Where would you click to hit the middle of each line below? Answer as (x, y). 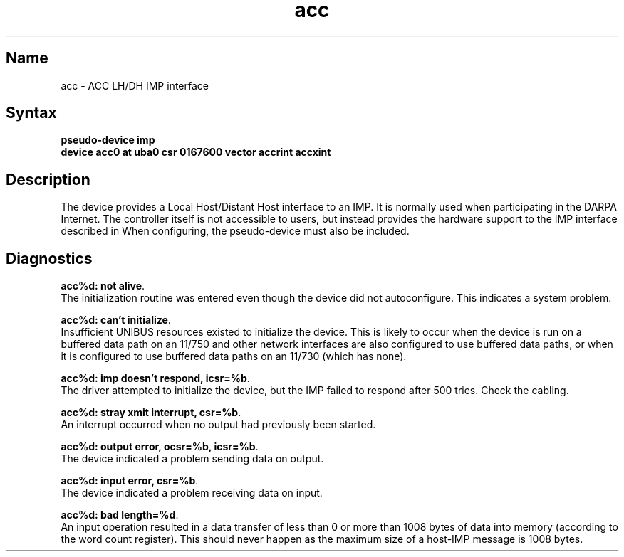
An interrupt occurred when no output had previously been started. (218, 425)
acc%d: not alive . (103, 286)
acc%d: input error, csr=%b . (130, 481)
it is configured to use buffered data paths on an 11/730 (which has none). (234, 356)
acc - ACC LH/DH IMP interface (135, 85)
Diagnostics (49, 258)
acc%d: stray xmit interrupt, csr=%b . (151, 413)
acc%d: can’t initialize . (116, 320)
